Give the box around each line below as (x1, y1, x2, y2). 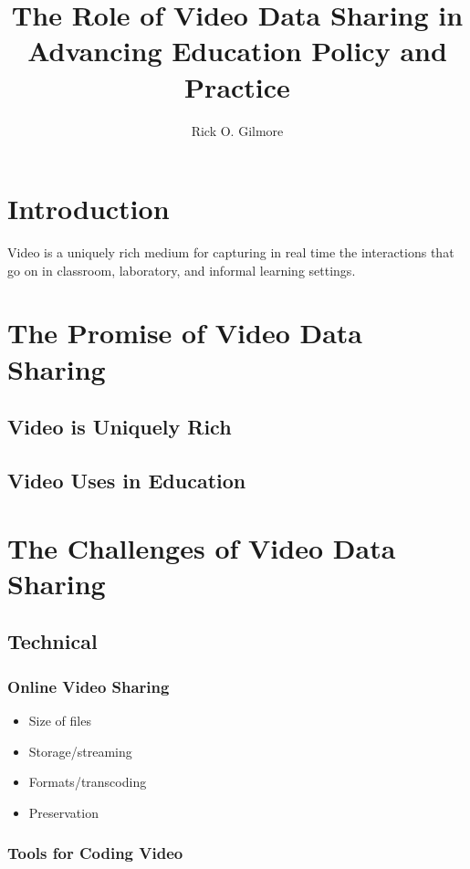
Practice (184, 68, 290, 105)
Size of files (28, 710, 91, 729)
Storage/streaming (28, 741, 132, 760)
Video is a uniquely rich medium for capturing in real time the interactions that (7, 243, 454, 262)
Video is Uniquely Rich (7, 413, 232, 441)
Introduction (7, 190, 170, 227)
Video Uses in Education (7, 466, 246, 494)
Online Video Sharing (7, 675, 170, 697)
